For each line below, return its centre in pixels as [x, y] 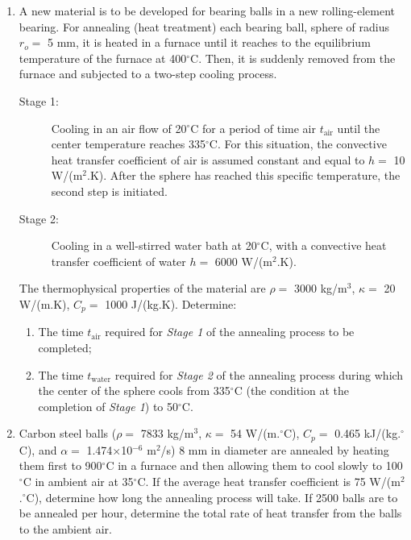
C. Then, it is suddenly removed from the [293, 58]
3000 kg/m [321, 288]
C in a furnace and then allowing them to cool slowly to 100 [254, 465]
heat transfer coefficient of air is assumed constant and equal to [208, 159]
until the [359, 128]
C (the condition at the [292, 390]
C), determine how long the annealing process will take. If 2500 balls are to [212, 497]
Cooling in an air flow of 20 [119, 128]
